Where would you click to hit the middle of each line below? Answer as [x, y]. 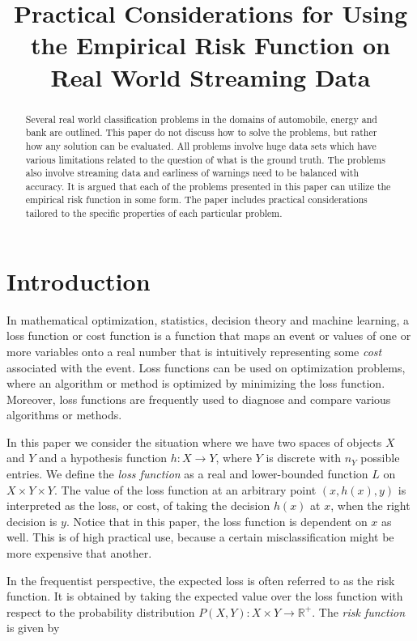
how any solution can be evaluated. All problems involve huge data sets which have [201, 145]
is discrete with [304, 458]
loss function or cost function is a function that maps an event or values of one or [209, 335]
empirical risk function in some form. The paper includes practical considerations [196, 200]
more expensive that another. [79, 553]
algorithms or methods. [64, 415]
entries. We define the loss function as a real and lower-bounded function [187, 474]
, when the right [370, 505]
